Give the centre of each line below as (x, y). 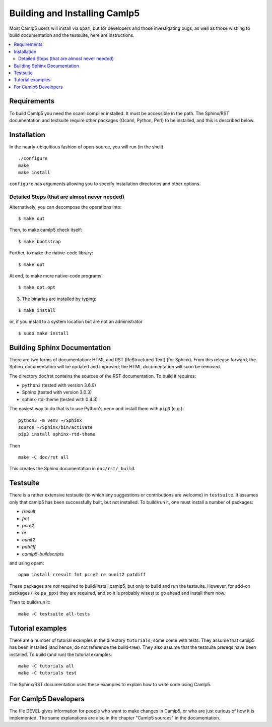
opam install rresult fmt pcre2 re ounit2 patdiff (82, 575)
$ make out (32, 218)
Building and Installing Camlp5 (75, 13)
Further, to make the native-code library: (51, 253)
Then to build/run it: (30, 602)
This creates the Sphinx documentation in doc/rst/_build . (72, 469)
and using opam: (27, 563)
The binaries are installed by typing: (59, 299)
